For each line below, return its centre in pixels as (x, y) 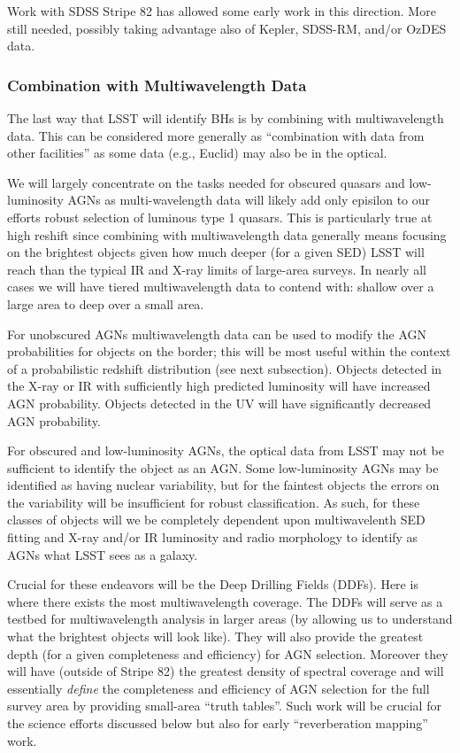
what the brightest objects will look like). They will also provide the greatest (215, 637)
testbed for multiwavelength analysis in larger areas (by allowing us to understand (230, 619)
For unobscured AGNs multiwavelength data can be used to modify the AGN (217, 334)
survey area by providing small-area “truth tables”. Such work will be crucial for (224, 706)
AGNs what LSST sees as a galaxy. (103, 554)
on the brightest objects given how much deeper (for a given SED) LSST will (216, 252)
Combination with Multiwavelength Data (157, 85)
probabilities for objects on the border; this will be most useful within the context (229, 351)
